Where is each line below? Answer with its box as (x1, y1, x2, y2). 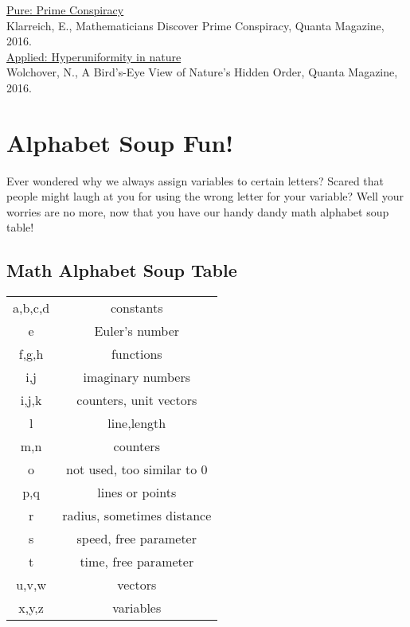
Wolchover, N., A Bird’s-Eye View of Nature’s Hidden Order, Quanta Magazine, (6, 64, 398, 80)
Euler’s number (94, 321, 180, 341)
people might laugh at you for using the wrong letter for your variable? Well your (6, 188, 404, 204)
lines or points (97, 483, 177, 502)
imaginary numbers (83, 368, 190, 387)
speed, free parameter (76, 529, 197, 548)
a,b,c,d (13, 298, 50, 317)
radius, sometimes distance (62, 506, 212, 525)
